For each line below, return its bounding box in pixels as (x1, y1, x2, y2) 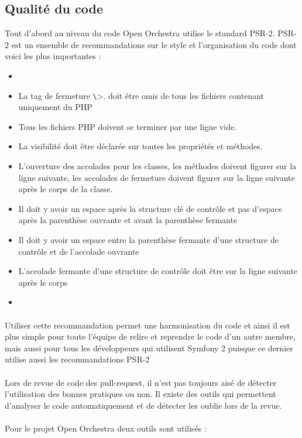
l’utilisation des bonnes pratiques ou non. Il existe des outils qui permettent (5, 388, 276, 400)
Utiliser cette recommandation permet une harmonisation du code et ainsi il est (5, 319, 290, 331)
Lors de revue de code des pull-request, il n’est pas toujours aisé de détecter (5, 376, 277, 388)
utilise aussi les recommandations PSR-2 (5, 353, 150, 365)
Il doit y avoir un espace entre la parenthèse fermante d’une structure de (18, 233, 279, 245)
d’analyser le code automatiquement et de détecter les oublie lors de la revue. (5, 399, 282, 411)
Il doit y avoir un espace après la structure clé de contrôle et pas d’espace (18, 202, 282, 214)
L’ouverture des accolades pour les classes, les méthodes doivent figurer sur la (18, 160, 297, 172)
